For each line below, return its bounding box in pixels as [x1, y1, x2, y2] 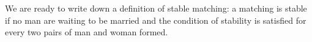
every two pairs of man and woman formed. [5, 26, 168, 38]
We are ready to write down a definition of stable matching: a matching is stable [5, 2, 307, 15]
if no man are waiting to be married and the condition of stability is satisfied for [5, 13, 306, 26]
